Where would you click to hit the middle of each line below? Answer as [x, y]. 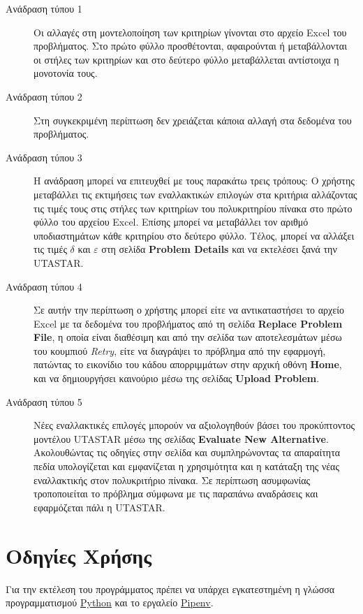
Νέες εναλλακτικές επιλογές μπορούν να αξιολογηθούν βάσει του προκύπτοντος [194, 425]
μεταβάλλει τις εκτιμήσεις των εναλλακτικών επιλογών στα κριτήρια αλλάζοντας [195, 194]
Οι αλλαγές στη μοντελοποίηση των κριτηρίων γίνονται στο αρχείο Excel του [190, 32]
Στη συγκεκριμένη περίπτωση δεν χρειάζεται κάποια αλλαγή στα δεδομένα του [193, 120]
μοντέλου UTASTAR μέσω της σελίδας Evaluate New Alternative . [181, 438]
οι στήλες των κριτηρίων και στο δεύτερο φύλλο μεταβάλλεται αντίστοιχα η [186, 59]
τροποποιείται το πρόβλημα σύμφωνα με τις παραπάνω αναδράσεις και [176, 494]
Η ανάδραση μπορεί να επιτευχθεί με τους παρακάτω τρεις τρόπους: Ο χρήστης [194, 181]
